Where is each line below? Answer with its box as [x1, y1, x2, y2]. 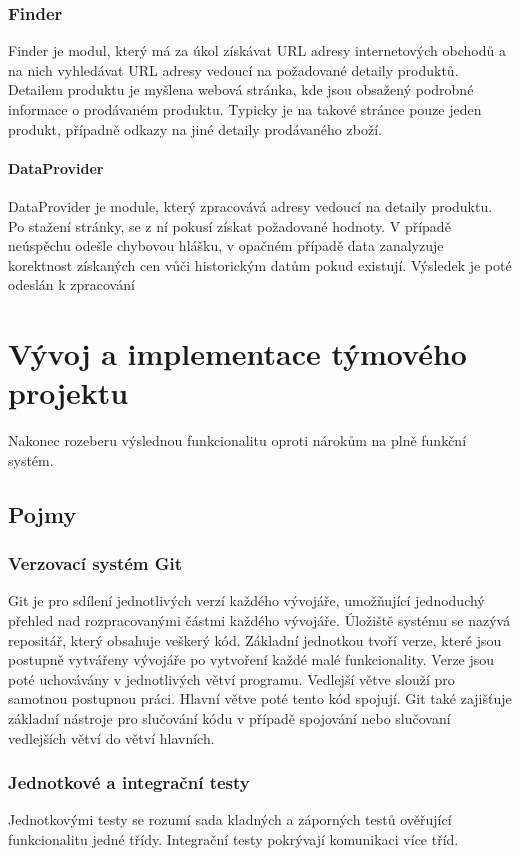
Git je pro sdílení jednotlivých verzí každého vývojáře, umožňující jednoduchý [8, 590, 485, 611]
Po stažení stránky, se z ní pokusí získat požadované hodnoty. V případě [8, 215, 451, 236]
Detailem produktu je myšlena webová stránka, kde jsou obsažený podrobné [8, 79, 474, 100]
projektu [8, 372, 129, 413]
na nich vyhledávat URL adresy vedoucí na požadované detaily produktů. [8, 59, 459, 80]
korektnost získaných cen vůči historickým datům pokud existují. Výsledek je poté [8, 254, 512, 275]
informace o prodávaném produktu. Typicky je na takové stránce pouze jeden [8, 99, 482, 119]
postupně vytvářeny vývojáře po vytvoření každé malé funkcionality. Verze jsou [8, 649, 495, 670]
